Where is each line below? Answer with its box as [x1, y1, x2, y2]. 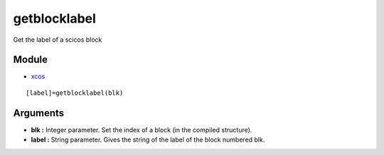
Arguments [13, 107, 65, 119]
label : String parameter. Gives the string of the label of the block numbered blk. [31, 135, 265, 144]
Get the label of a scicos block [13, 35, 102, 44]
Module [13, 54, 48, 66]
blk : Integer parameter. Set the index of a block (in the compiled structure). [31, 125, 252, 134]
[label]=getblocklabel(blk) [26, 88, 124, 97]
